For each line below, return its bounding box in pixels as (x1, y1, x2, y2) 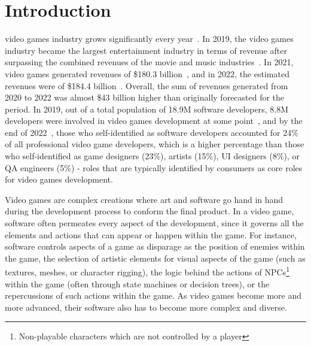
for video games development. (5, 173, 113, 186)
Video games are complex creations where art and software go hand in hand (5, 193, 283, 205)
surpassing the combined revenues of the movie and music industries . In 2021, (5, 56, 294, 68)
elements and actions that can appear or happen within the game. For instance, (5, 228, 297, 241)
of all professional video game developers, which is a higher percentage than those (5, 138, 304, 150)
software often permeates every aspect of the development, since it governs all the (5, 217, 304, 229)
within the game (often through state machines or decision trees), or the (5, 277, 270, 290)
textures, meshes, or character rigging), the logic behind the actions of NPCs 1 (5, 264, 289, 278)
